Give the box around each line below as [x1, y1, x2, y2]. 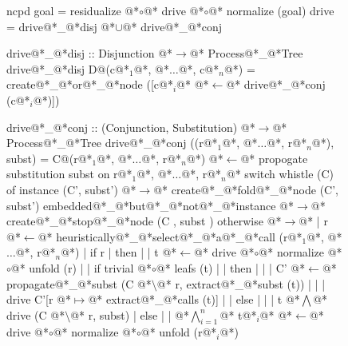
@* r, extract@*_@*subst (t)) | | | [156, 275, 326, 292]
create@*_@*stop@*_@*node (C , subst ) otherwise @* [6, 213, 282, 229]
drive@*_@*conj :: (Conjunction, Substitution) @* [6, 118, 255, 135]
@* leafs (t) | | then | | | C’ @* [156, 259, 306, 276]
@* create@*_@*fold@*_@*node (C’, [153, 181, 338, 197]
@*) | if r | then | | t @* [61, 244, 177, 260]
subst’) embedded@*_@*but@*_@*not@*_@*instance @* [6, 197, 294, 213]
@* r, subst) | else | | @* [70, 306, 189, 323]
